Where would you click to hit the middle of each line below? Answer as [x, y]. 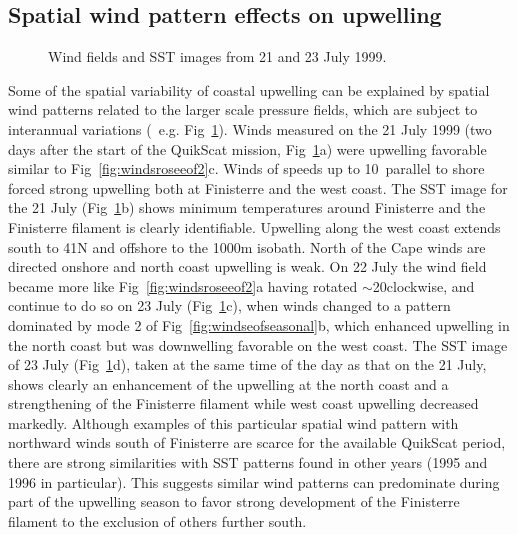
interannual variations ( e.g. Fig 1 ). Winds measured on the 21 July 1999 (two [250, 128]
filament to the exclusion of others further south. [157, 520]
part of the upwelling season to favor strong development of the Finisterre [234, 501]
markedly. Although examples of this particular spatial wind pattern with [233, 422]
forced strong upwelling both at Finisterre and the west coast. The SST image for [258, 187]
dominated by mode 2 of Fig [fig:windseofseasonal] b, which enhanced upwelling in [259, 324]
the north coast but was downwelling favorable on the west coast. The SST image [258, 344]
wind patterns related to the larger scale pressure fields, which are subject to [243, 109]
